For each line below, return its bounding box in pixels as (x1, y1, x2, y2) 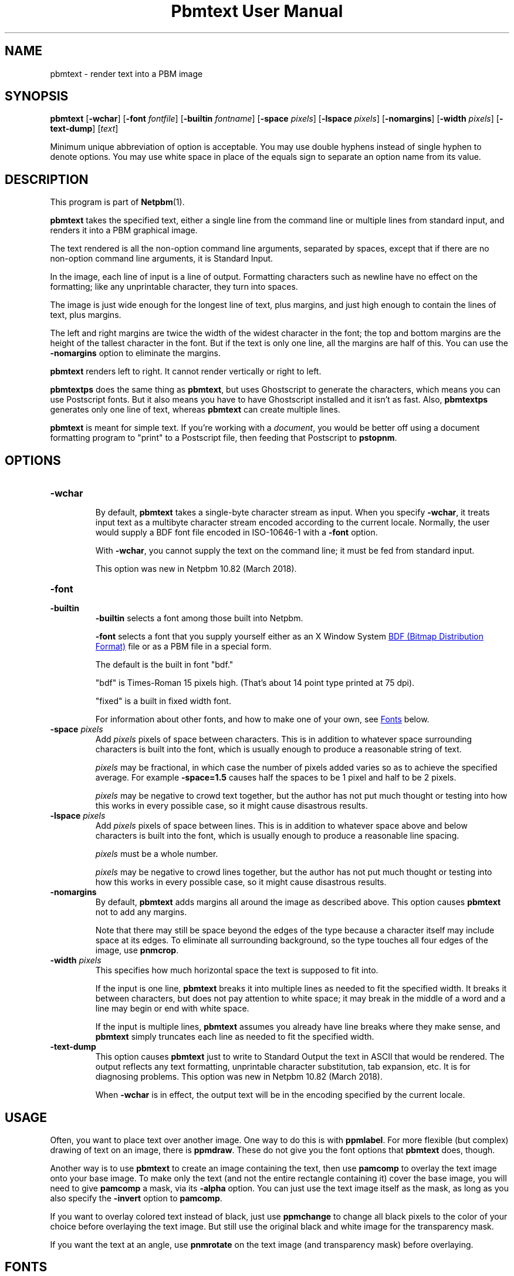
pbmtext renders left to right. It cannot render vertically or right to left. (50, 366, 322, 377)
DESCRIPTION (5, 172, 89, 187)
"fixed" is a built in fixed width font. (95, 696, 231, 706)
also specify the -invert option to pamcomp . (50, 1193, 222, 1203)
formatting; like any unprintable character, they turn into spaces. (50, 282, 298, 292)
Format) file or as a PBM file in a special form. (95, 641, 272, 652)
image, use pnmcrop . (95, 945, 179, 956)
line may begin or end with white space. (95, 1003, 249, 1014)
